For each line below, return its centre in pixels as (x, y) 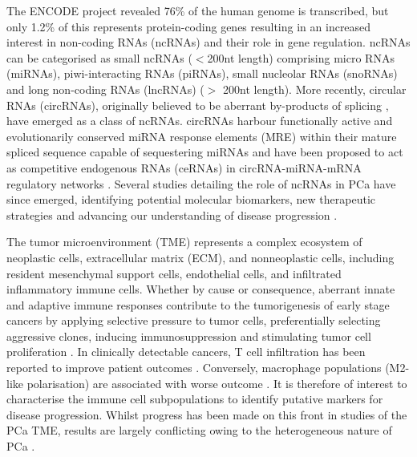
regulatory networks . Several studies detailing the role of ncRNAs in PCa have (201, 183)
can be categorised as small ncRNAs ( (99, 57)
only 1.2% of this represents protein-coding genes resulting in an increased (189, 26)
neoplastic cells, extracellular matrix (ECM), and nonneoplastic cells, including (200, 257)
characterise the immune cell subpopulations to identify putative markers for (195, 399)
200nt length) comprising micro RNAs (301, 57)
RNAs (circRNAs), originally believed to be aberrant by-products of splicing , (198, 105)
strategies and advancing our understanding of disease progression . (172, 214)
